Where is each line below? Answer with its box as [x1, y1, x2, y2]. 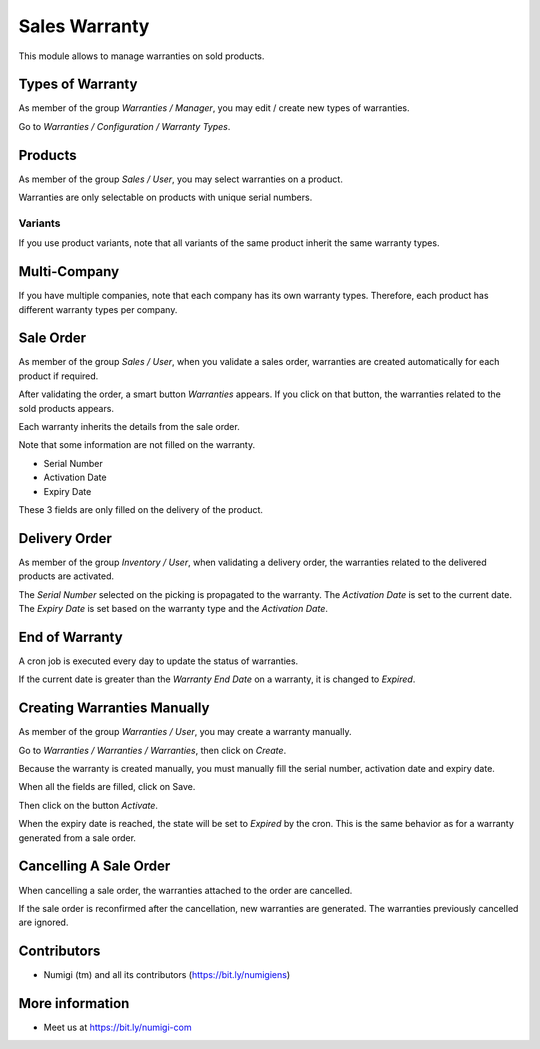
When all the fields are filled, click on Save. [18, 781, 196, 793]
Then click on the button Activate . [18, 799, 159, 811]
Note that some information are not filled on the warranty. [18, 439, 256, 451]
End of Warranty [18, 628, 124, 645]
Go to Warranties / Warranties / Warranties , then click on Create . [18, 744, 287, 756]
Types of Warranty [18, 76, 138, 93]
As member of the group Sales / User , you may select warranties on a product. [18, 173, 344, 185]
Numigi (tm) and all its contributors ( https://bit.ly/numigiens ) [43, 969, 291, 981]
